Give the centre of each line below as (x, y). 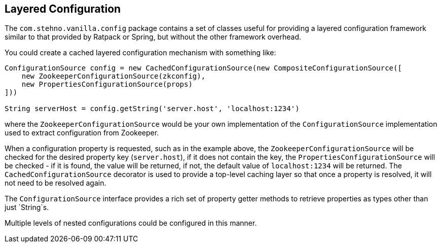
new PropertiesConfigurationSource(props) (107, 84)
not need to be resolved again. (56, 183)
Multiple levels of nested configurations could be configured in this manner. (131, 223)
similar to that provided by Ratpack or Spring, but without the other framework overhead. (153, 37)
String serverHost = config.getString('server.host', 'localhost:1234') (152, 109)
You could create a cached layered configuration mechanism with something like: (140, 53)
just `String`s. (27, 207)
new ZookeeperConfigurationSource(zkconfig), (114, 76)
